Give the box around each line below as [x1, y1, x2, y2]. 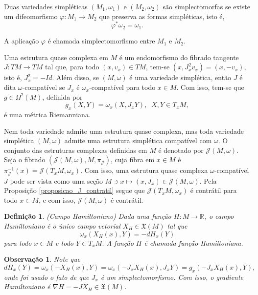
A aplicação [4, 36, 39, 46]
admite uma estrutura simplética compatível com [64, 135, 212, 146]
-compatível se [22, 82, 65, 92]
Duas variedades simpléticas [4, 1, 88, 11]
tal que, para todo [45, 62, 99, 72]
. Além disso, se [52, 72, 99, 83]
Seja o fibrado [4, 154, 46, 165]
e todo [55, 237, 73, 248]
